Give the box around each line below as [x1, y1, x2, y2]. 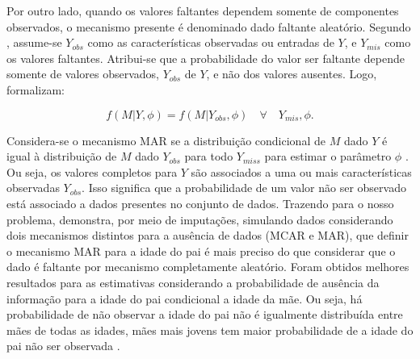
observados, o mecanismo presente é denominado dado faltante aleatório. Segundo [6, 18, 411, 35]
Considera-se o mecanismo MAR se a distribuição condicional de [6, 131, 325, 148]
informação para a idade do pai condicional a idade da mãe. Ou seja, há [6, 290, 363, 307]
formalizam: [6, 81, 65, 98]
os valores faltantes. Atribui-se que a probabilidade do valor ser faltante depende [6, 49, 405, 66]
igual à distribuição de [6, 148, 117, 165]
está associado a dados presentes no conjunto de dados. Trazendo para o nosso [6, 194, 394, 211]
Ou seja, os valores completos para [6, 163, 178, 180]
